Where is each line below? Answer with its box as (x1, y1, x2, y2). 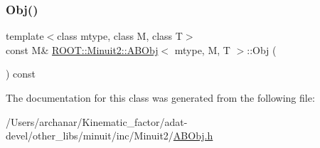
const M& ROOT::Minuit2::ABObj (6, 42, 159, 57)
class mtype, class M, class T (57, 28, 183, 43)
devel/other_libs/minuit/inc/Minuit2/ (6, 128, 174, 143)
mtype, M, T (174, 42, 230, 57)
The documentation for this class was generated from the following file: (6, 90, 315, 105)
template (6, 28, 44, 43)
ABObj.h (173, 128, 213, 143)
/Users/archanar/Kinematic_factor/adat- (6, 114, 188, 129)
